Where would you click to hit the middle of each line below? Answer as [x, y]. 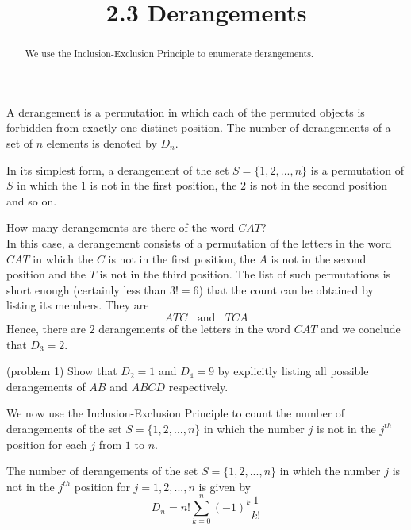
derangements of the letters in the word [195, 328]
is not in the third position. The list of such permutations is [245, 274]
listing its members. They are [78, 305]
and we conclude [361, 328]
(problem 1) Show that [62, 371]
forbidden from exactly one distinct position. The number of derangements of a [199, 127]
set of [20, 143]
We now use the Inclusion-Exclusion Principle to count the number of [176, 413]
